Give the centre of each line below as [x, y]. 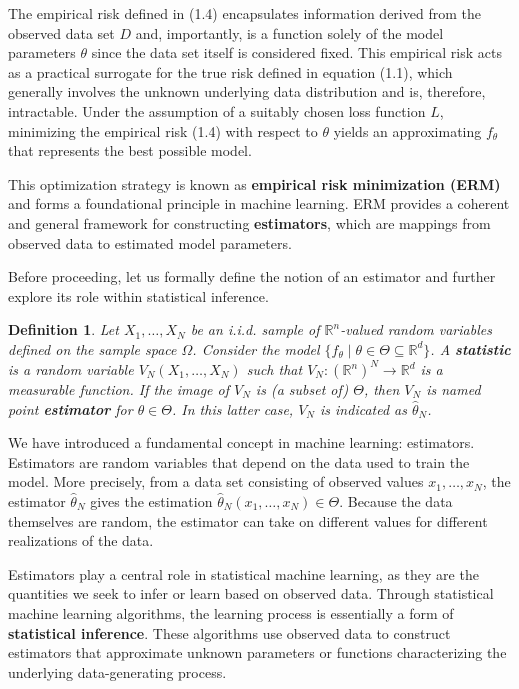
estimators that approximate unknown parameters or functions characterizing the [257, 652]
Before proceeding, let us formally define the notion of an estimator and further [252, 276]
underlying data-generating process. [117, 671]
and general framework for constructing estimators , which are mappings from [249, 222]
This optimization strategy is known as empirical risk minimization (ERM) [254, 183]
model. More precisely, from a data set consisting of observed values [216, 481]
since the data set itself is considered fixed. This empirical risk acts [296, 52]
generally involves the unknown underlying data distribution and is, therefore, [247, 91]
